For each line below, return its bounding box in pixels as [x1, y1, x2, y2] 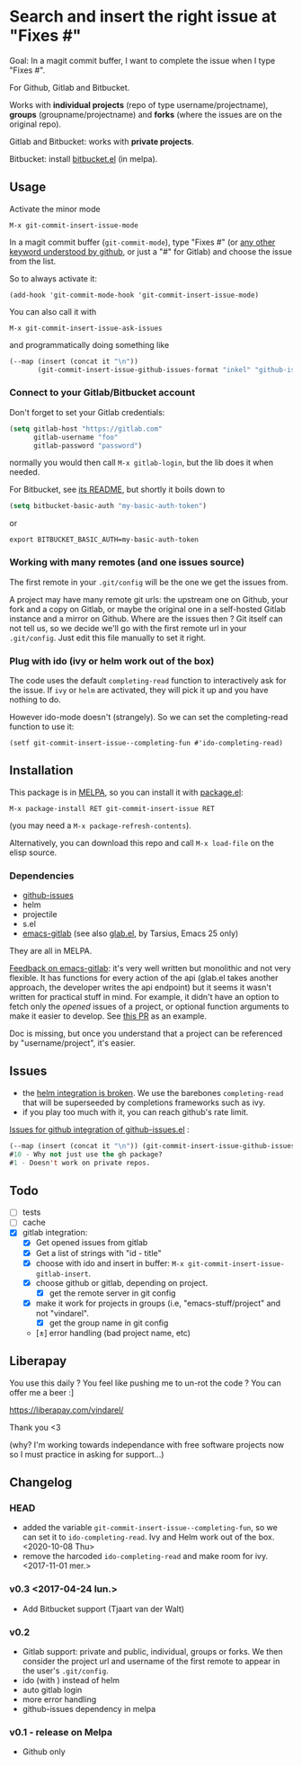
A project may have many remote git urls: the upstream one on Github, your [9, 593, 289, 604]
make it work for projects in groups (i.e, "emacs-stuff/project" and [35, 1298, 281, 1308]
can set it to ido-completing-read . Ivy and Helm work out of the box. [22, 1531, 275, 1543]
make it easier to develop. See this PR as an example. [9, 1011, 207, 1021]
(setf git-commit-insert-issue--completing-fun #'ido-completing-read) [9, 738, 283, 747]
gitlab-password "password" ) [32, 441, 143, 450]
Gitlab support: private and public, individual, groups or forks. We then [22, 1646, 283, 1656]
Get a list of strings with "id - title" [35, 1247, 162, 1258]
